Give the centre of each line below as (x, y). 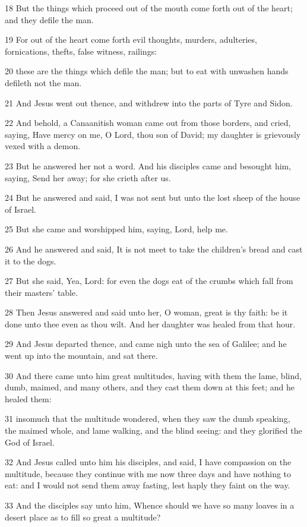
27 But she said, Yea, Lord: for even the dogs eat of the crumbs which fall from (149, 281)
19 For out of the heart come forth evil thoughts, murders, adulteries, (131, 40)
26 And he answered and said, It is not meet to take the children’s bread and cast (154, 249)
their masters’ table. (42, 292)
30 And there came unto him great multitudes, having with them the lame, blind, (153, 375)
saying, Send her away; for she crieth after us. (88, 177)
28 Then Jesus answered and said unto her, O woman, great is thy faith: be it (146, 312)
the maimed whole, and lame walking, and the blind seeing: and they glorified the (153, 430)
